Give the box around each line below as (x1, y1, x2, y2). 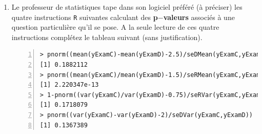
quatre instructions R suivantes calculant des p (11, 11, 158, 22)
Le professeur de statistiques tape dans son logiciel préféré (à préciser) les (11, 2, 243, 12)
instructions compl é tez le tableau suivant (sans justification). (11, 31, 203, 42)
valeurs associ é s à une (163, 11, 235, 22)
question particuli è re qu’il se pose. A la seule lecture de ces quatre (11, 22, 219, 32)
